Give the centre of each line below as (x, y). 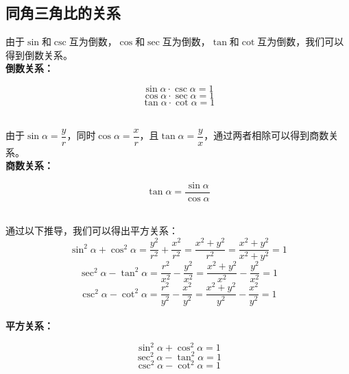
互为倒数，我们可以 (301, 41)
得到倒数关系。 (39, 54)
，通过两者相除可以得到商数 (266, 135)
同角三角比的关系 (63, 13)
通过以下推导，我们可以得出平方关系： (92, 230)
